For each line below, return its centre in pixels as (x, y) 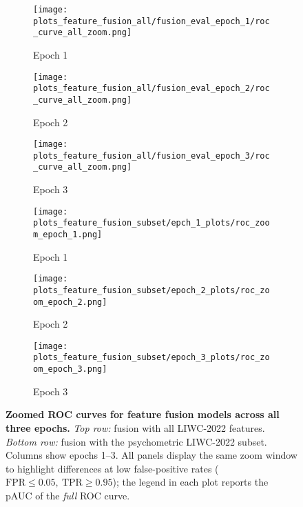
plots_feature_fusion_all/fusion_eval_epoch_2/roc (151, 89)
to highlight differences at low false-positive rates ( (112, 468)
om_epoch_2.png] (70, 302)
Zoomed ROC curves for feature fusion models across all (143, 414)
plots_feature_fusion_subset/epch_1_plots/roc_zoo (151, 223)
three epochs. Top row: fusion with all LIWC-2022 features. (135, 427)
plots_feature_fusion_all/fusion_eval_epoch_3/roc (151, 156)
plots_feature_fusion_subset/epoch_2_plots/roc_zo (151, 290)
